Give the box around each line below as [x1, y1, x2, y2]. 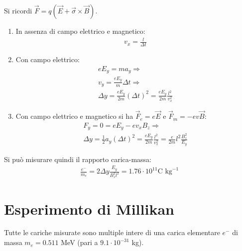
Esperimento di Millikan [4, 198, 174, 219]
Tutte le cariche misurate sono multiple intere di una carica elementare [4, 227, 220, 238]
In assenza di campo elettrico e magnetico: [15, 26, 145, 36]
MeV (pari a [61, 237, 98, 248]
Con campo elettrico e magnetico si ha [15, 111, 133, 121]
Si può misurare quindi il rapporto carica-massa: [4, 154, 152, 164]
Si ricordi [4, 5, 32, 15]
